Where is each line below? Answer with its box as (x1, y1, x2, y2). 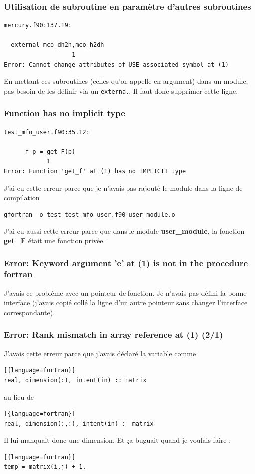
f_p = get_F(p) (25, 148, 76, 155)
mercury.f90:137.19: (4, 22, 72, 29)
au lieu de (4, 391, 34, 402)
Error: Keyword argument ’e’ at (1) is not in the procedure (4, 256, 248, 269)
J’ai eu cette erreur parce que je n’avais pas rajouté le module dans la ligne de (4, 182, 243, 193)
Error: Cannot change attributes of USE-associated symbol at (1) (4, 61, 229, 68)
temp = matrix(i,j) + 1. (4, 463, 86, 471)
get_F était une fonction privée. (4, 236, 105, 245)
